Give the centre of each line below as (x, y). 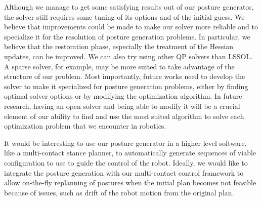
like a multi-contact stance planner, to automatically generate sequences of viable (130, 153)
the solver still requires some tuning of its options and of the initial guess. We (124, 16)
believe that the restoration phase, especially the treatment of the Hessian (119, 46)
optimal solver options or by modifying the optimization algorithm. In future (123, 96)
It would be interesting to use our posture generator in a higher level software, (125, 143)
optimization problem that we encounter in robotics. (85, 126)
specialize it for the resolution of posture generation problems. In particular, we (127, 36)
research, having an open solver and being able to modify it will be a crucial (122, 106)
